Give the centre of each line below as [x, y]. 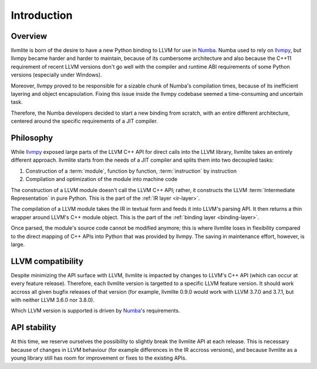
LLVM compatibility [47, 261]
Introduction [42, 15]
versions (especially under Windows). [56, 75]
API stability [34, 328]
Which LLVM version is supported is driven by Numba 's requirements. [95, 311]
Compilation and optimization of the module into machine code [102, 179]
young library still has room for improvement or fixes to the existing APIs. [99, 358]
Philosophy [32, 138]
